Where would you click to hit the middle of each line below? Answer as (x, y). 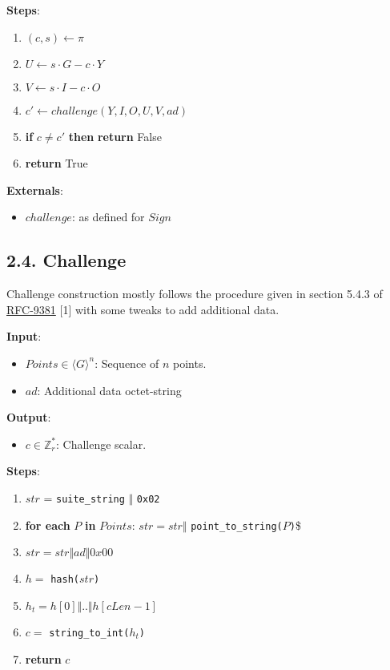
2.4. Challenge (66, 260)
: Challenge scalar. (101, 444)
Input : (24, 336)
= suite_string (84, 497)
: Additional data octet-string (109, 390)
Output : (29, 417)
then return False (115, 136)
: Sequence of (127, 363)
